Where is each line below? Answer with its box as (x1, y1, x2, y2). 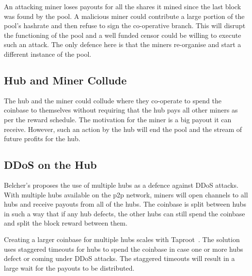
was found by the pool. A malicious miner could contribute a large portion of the (4, 11, 245, 21)
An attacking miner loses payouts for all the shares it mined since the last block (4, 1, 241, 11)
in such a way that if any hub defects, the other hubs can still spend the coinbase (4, 208, 245, 218)
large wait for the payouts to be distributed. (4, 262, 135, 273)
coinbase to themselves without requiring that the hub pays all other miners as (4, 105, 238, 115)
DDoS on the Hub (4, 157, 97, 172)
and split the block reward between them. (4, 218, 127, 228)
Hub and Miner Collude (4, 72, 127, 87)
